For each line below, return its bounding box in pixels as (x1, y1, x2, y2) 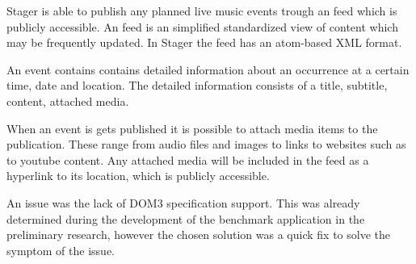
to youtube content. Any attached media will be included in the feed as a (6, 151, 369, 168)
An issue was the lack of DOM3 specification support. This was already (6, 194, 360, 211)
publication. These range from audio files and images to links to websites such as (6, 136, 406, 153)
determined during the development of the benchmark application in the (6, 210, 365, 227)
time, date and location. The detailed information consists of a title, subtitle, (6, 77, 388, 94)
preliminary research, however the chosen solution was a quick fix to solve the (6, 226, 390, 243)
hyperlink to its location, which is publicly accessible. (6, 167, 270, 184)
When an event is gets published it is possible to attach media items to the (6, 119, 378, 136)
